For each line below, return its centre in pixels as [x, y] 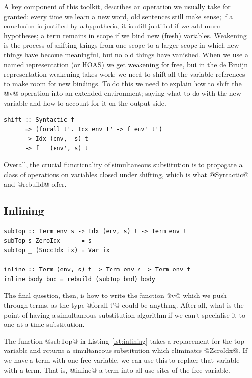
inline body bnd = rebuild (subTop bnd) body [80, 279]
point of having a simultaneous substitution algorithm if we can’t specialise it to [125, 314]
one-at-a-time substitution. [44, 324]
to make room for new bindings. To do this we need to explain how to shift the [123, 83]
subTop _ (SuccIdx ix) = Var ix [57, 251]
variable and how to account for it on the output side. [85, 102]
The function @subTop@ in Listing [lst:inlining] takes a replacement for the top [124, 340]
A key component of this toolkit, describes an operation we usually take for [117, 6]
